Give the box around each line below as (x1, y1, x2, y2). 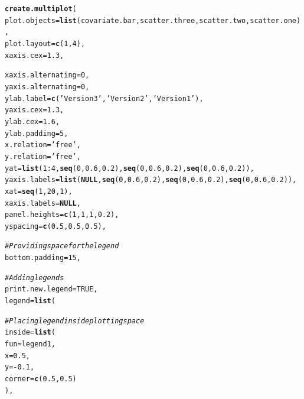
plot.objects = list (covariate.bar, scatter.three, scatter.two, (5, 16, 250, 25)
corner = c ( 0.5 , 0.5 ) (5, 375, 77, 384)
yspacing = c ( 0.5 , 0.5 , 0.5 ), (5, 222, 106, 231)
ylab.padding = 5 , (5, 129, 68, 138)
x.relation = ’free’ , (5, 141, 81, 150)
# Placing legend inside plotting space (5, 316, 145, 325)
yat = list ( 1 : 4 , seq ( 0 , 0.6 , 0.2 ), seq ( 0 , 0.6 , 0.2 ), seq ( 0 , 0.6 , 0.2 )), (5, 164, 254, 173)
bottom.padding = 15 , (5, 254, 81, 262)
